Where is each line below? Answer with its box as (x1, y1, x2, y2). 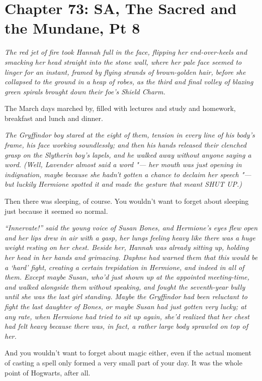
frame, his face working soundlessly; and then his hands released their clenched (5, 140, 246, 150)
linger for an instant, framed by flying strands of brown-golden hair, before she (5, 66, 246, 77)
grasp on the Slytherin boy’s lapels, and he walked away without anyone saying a (5, 149, 251, 160)
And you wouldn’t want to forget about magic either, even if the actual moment (5, 347, 251, 358)
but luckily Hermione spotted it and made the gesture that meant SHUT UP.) (5, 179, 242, 189)
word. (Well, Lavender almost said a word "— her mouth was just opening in (5, 159, 242, 170)
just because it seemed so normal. (5, 205, 108, 216)
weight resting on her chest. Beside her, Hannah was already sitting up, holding (5, 242, 249, 252)
